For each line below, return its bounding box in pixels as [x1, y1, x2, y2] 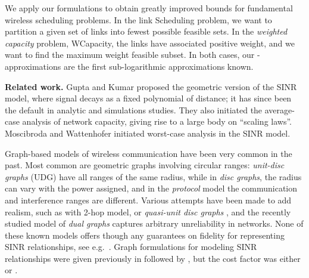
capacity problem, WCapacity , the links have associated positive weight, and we [5, 36, 295, 49]
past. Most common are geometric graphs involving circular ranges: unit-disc [5, 159, 285, 171]
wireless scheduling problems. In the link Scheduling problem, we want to [5, 13, 272, 26]
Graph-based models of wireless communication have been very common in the [5, 147, 292, 159]
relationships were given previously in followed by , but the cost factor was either [5, 252, 301, 264]
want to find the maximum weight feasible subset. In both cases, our [5, 48, 255, 61]
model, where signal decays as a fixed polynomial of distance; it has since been [5, 92, 292, 104]
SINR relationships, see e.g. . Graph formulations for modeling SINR [5, 240, 257, 253]
